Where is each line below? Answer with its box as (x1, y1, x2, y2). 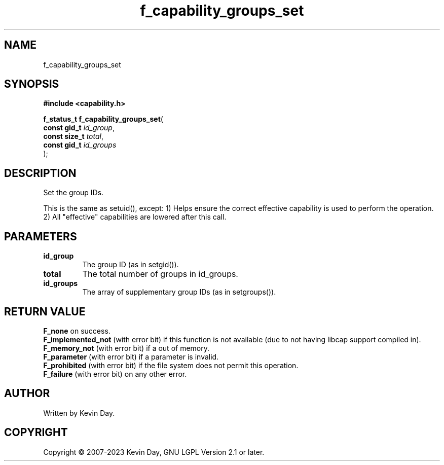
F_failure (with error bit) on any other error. (43, 369, 187, 378)
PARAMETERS (4, 230, 77, 243)
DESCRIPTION (4, 166, 77, 180)
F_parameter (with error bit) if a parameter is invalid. (43, 352, 219, 361)
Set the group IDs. (43, 188, 104, 197)
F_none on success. (43, 326, 110, 335)
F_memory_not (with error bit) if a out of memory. (43, 343, 210, 352)
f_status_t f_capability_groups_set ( (43, 115, 163, 124)
